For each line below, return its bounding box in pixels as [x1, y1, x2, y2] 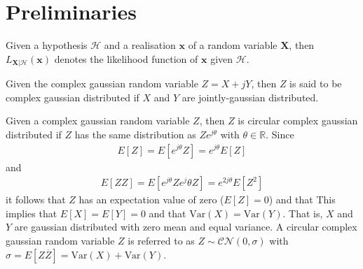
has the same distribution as [74, 126, 196, 141]
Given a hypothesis [6, 38, 88, 52]
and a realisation [104, 38, 176, 52]
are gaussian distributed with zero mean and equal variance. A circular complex [14, 219, 357, 234]
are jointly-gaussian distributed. [181, 89, 319, 104]
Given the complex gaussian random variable [6, 76, 198, 91]
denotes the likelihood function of [54, 51, 198, 66]
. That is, [282, 205, 323, 220]
